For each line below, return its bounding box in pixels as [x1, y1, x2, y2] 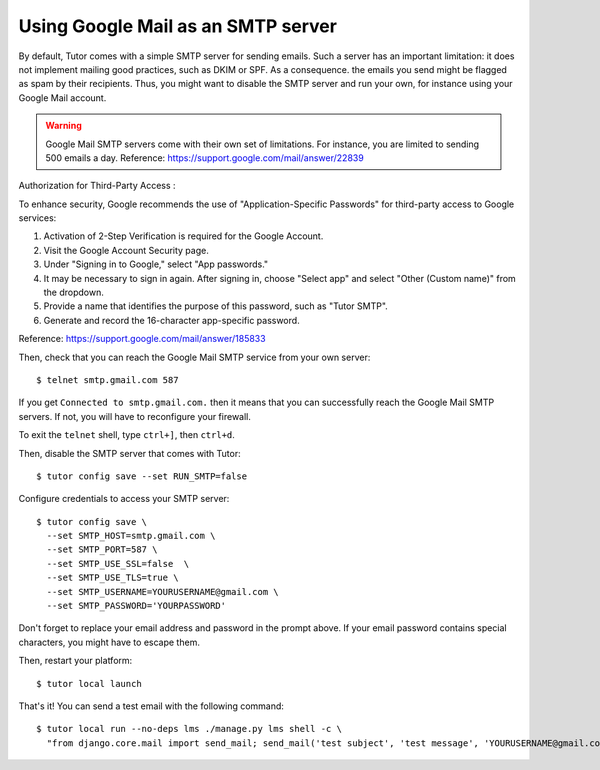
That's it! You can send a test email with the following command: [18, 700, 285, 712]
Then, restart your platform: [18, 655, 133, 667]
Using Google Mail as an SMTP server [18, 15, 337, 37]
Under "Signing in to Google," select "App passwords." [43, 258, 269, 270]
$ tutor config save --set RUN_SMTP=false [36, 470, 248, 482]
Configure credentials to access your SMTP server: [18, 493, 230, 505]
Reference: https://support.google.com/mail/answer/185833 [18, 333, 266, 345]
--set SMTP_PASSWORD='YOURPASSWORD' [46, 600, 227, 612]
